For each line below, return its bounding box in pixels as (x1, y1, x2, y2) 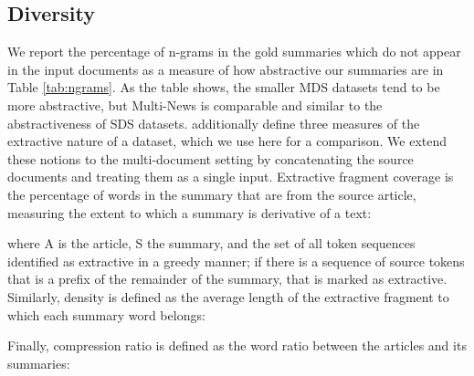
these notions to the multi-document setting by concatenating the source (7, 149, 414, 168)
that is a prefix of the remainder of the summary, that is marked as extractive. (7, 269, 448, 288)
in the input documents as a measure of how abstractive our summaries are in (7, 59, 444, 78)
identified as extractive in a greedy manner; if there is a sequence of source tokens (7, 251, 465, 270)
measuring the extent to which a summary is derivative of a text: (7, 203, 372, 222)
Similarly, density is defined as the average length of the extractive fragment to (7, 287, 449, 306)
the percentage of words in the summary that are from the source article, (7, 184, 416, 204)
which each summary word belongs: (7, 305, 205, 324)
